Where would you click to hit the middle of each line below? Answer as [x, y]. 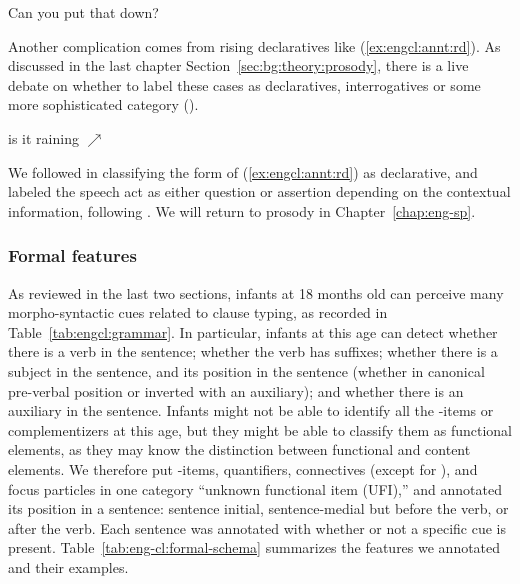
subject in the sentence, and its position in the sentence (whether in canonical [246, 370]
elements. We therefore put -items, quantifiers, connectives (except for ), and [243, 468]
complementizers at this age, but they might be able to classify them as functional [260, 429]
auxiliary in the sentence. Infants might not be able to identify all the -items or [251, 410]
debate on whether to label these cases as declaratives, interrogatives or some [244, 84]
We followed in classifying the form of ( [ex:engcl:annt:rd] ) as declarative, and [243, 171]
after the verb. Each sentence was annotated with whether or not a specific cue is [257, 527]
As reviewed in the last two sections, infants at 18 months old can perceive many [256, 292]
